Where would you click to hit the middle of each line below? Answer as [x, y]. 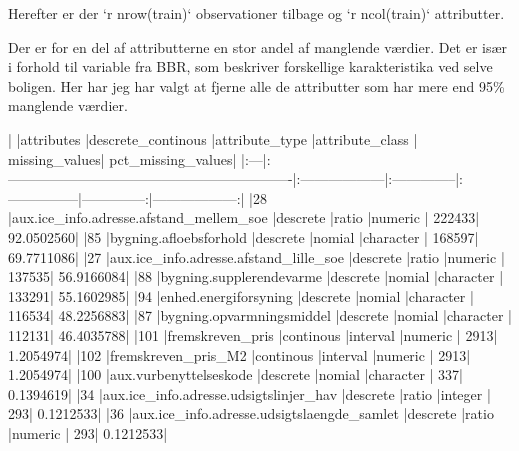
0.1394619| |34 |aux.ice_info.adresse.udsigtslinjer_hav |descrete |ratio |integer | [249, 393]
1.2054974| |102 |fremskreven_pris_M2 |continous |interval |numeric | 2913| [239, 354]
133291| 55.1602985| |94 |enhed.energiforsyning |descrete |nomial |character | [241, 295]
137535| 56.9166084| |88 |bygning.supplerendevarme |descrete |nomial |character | [256, 276]
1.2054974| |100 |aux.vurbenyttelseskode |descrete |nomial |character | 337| [235, 374]
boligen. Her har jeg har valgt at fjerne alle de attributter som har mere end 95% [256, 85]
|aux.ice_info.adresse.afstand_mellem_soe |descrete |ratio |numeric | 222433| [244, 217]
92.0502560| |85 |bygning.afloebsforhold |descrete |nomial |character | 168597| [243, 236]
